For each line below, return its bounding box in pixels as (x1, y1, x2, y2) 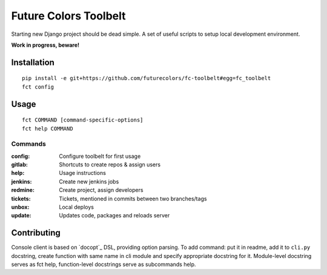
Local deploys (59, 203, 94, 211)
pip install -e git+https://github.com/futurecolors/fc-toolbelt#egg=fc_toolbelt (22, 75, 271, 82)
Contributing (11, 228, 61, 238)
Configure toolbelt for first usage (59, 152, 141, 160)
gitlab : (11, 161, 28, 168)
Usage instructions (59, 169, 106, 177)
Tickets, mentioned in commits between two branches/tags (59, 195, 207, 202)
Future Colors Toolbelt (11, 9, 127, 22)
